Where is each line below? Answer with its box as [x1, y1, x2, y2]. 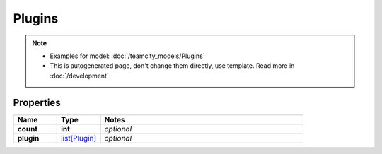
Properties [13, 96, 61, 109]
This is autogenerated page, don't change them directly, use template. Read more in [50, 61, 295, 70]
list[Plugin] [60, 133, 97, 143]
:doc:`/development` [50, 71, 109, 80]
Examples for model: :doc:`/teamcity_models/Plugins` [50, 52, 205, 60]
